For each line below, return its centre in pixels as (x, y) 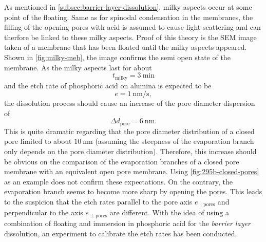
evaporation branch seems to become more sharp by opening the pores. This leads (133, 191)
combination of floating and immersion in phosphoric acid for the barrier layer (127, 223)
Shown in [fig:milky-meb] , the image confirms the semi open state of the (117, 57)
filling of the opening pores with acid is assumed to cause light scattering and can (132, 27)
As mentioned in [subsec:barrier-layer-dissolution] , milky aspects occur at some (128, 7)
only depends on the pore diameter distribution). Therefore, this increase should (130, 151)
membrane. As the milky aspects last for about (78, 67)
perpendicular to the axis (44, 212)
